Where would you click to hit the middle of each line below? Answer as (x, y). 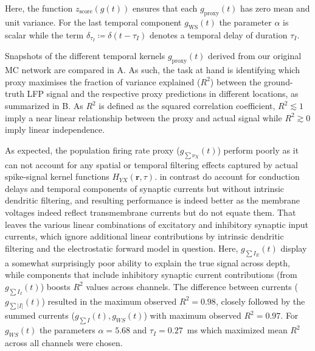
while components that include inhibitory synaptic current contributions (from (151, 275)
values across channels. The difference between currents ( (192, 286)
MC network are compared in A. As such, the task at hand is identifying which (152, 70)
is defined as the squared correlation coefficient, (187, 106)
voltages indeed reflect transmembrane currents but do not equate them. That (151, 212)
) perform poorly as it (258, 150)
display (294, 248)
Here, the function (39, 8)
